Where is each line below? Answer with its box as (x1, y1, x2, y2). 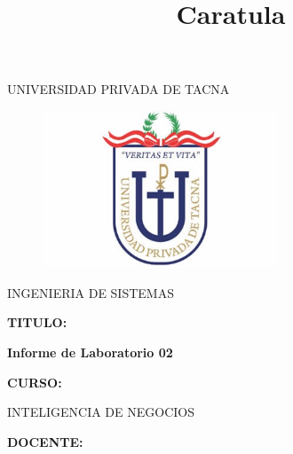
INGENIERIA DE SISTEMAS (7, 283, 174, 301)
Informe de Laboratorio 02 (7, 343, 173, 361)
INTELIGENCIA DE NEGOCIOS (7, 403, 194, 421)
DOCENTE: (7, 432, 83, 450)
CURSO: (7, 372, 62, 391)
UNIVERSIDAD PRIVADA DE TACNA (7, 80, 230, 98)
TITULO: (7, 313, 67, 332)
